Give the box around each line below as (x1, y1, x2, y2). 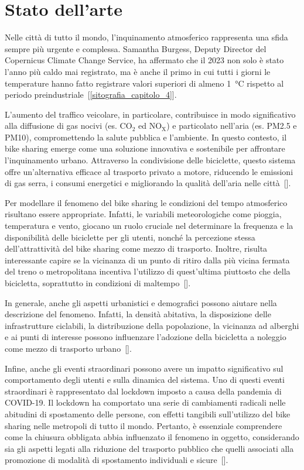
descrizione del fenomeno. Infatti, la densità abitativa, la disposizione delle (5, 308, 271, 320)
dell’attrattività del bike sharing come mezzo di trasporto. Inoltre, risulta (5, 242, 268, 255)
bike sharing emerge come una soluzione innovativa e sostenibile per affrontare (5, 142, 285, 155)
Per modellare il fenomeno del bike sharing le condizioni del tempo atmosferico (5, 196, 288, 208)
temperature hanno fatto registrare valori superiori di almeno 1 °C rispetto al (5, 77, 284, 89)
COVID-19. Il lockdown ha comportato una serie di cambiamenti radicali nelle (5, 396, 286, 409)
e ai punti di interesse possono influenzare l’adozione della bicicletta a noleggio (5, 331, 286, 343)
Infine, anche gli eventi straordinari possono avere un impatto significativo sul (5, 362, 283, 374)
